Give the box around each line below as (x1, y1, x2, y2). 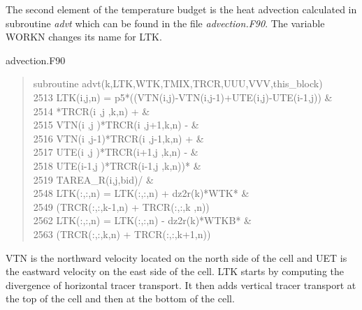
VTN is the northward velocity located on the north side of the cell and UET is (6, 250, 347, 265)
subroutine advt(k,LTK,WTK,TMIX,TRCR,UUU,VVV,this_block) (33, 76, 323, 91)
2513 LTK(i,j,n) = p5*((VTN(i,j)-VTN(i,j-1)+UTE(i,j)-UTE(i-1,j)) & (33, 89, 333, 104)
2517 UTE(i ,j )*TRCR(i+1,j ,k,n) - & (33, 145, 198, 159)
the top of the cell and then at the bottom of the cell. (6, 291, 235, 306)
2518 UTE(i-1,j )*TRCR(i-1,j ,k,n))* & (33, 158, 201, 172)
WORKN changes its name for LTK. (6, 29, 162, 44)
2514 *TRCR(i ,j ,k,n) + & (33, 103, 150, 118)
